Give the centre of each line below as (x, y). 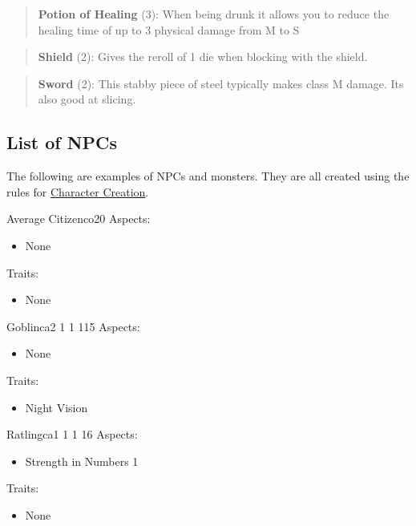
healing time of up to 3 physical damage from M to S (169, 29)
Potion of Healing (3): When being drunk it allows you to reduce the (214, 14)
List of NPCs (62, 142)
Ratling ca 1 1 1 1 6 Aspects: (72, 434)
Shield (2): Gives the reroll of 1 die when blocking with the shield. (203, 57)
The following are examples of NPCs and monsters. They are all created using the (208, 176)
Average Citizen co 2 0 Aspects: (79, 218)
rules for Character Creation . (78, 191)
